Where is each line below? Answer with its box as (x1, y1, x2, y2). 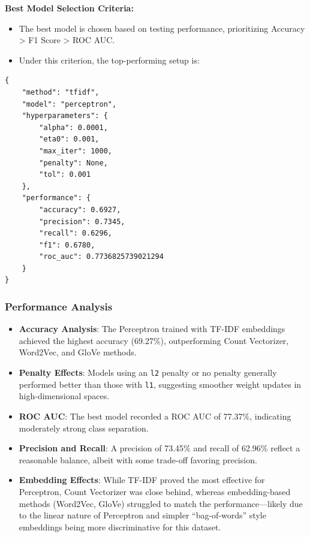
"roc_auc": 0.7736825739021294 (39, 252, 164, 261)
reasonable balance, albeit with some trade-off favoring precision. (19, 453, 257, 466)
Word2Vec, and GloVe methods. (19, 346, 137, 358)
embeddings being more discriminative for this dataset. (19, 520, 221, 533)
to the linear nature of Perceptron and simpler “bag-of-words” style (19, 509, 266, 521)
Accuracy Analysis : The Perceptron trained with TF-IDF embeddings (19, 322, 285, 335)
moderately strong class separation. (19, 421, 149, 434)
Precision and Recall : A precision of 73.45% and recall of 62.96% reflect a (19, 442, 300, 454)
